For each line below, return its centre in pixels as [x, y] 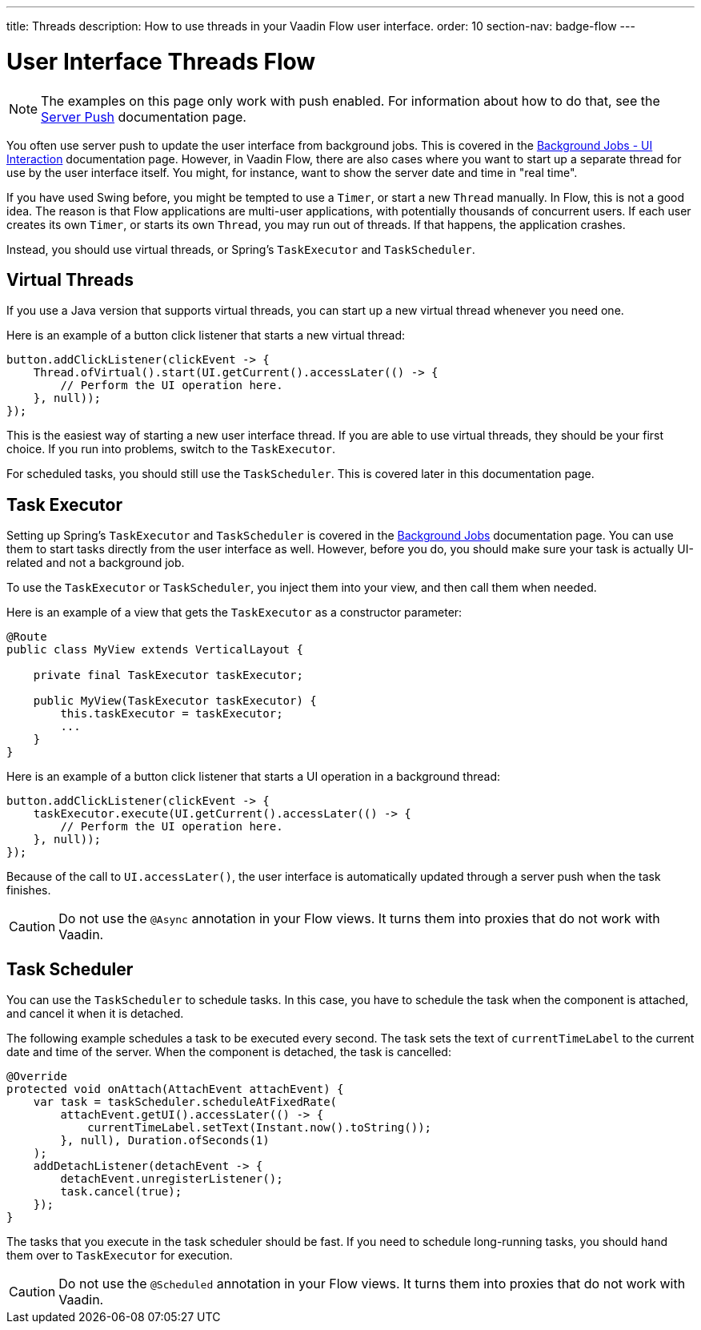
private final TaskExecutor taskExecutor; [168, 675]
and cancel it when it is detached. [95, 1014]
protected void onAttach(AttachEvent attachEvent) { [175, 1089]
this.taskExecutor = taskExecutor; [172, 714]
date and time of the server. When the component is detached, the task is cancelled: [229, 1052]
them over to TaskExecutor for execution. [120, 1256]
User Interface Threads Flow [161, 61]
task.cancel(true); [121, 1192]
